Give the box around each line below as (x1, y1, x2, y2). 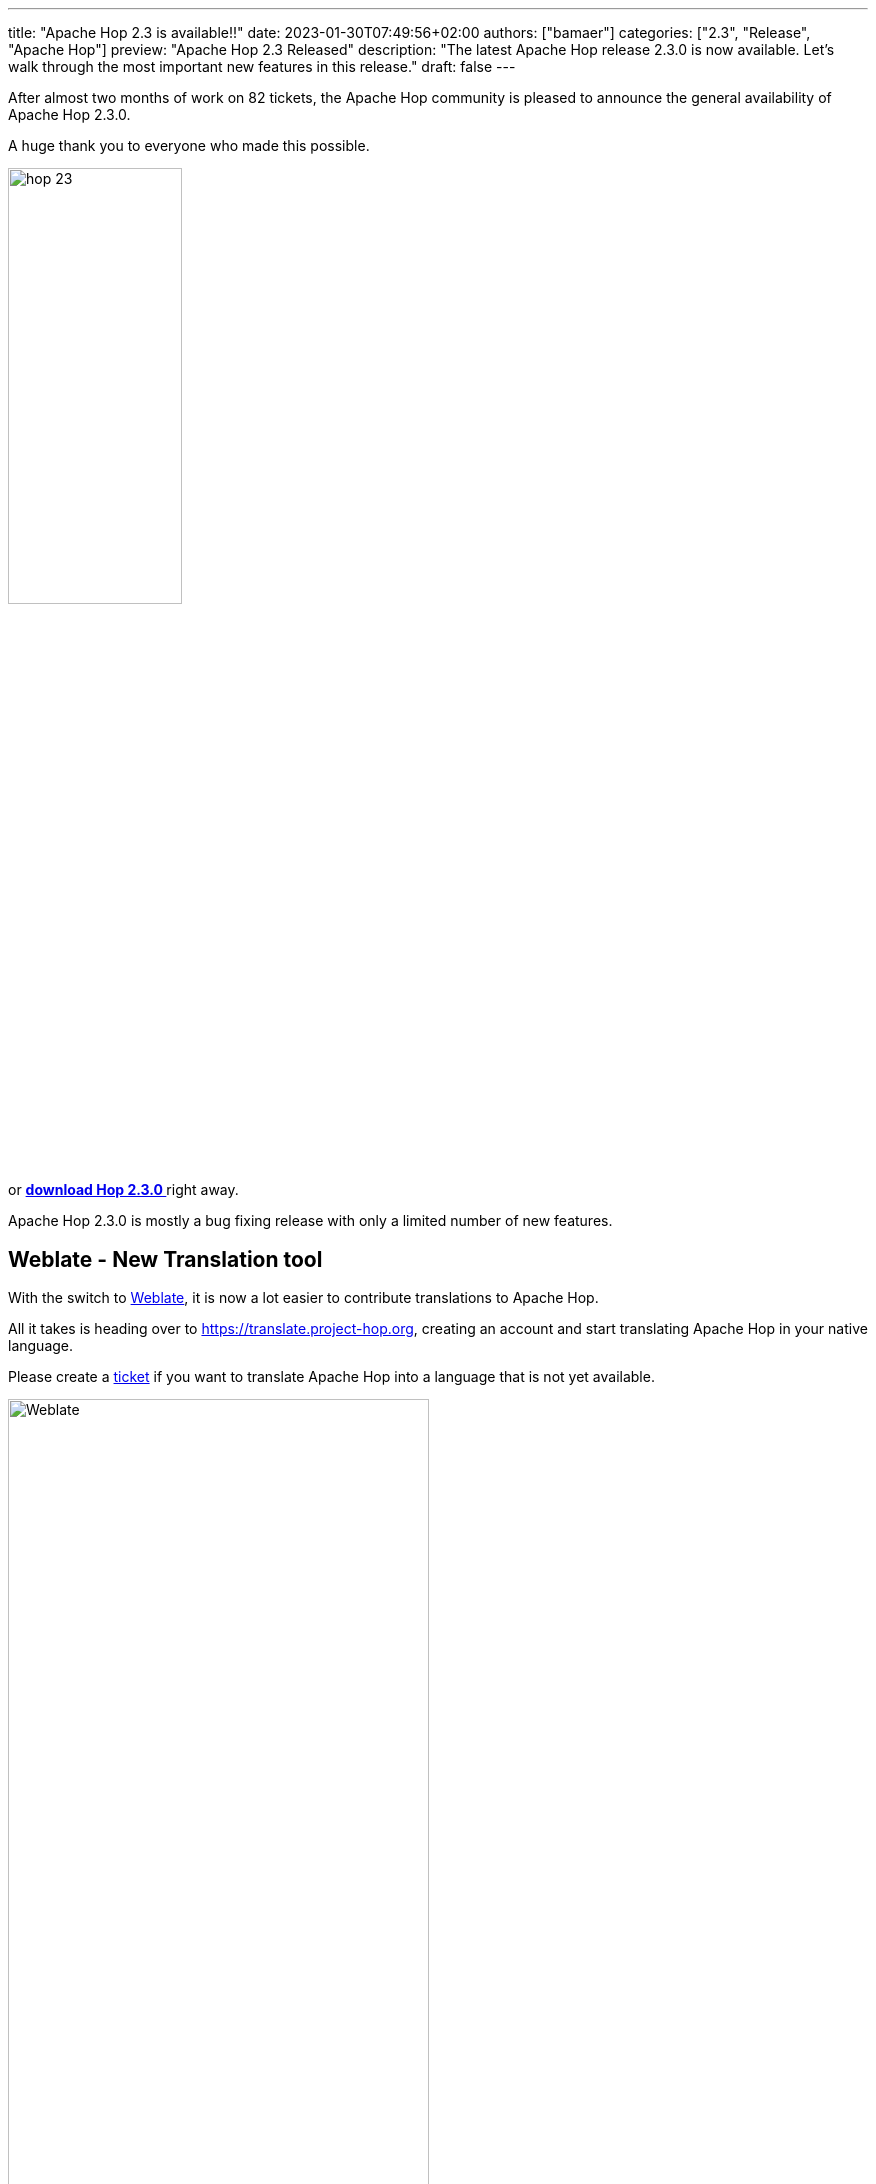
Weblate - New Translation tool (8, 1246, 323, 1272)
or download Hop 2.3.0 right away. (8, 1181, 239, 1199)
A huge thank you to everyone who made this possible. (8, 137, 370, 154)
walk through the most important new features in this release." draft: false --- (8, 58, 516, 75)
